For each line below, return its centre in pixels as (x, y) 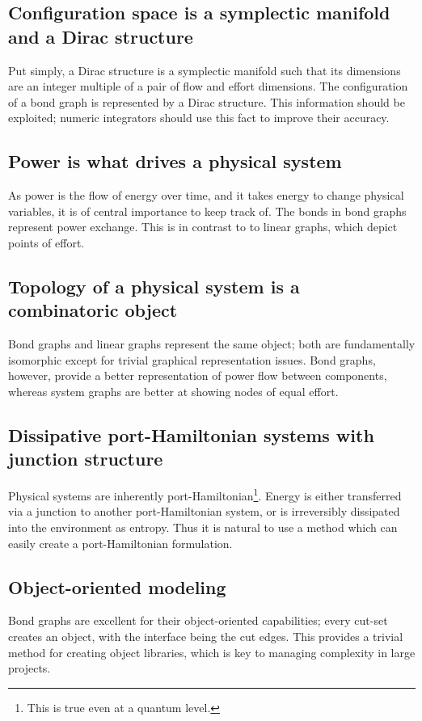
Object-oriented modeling (117, 586)
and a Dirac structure (101, 36)
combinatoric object (93, 310)
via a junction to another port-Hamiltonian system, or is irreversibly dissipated (204, 511)
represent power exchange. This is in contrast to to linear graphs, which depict (203, 227)
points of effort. (46, 242)
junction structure (86, 459)
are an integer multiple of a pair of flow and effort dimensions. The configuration (208, 86)
